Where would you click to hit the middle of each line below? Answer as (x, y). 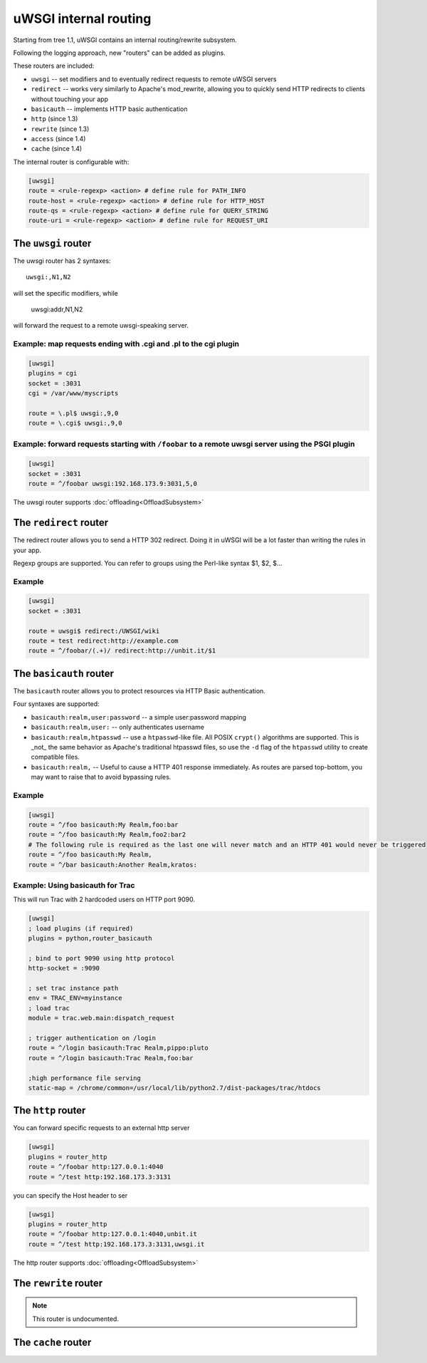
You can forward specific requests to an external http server (101, 1128)
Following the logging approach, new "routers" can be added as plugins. (119, 53)
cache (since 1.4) (57, 149)
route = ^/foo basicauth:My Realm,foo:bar (103, 825)
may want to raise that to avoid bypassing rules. (101, 777)
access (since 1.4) (58, 139)
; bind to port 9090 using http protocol (101, 958)
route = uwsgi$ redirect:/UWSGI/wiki (94, 631)
